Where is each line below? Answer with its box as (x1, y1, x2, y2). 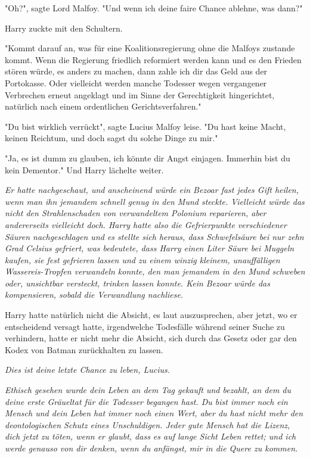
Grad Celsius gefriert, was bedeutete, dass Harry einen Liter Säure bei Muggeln (5, 242, 294, 254)
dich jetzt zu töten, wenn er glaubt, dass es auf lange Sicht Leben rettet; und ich (5, 430, 296, 443)
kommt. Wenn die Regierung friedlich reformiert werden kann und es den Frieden (5, 53, 302, 66)
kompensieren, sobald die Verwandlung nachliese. (5, 288, 184, 301)
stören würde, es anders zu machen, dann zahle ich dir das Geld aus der (5, 65, 268, 77)
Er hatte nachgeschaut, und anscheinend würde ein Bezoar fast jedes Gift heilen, (5, 183, 299, 196)
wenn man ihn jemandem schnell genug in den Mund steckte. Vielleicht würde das (5, 195, 305, 207)
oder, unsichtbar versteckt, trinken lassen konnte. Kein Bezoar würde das (5, 276, 271, 289)
